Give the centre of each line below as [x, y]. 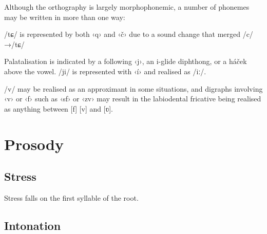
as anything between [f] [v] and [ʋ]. [59, 108]
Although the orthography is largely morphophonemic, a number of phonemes [127, 7]
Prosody [34, 144]
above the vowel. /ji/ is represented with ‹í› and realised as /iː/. [105, 71]
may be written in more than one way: [65, 17]
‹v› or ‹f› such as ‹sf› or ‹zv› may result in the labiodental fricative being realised [133, 99]
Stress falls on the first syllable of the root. [71, 197]
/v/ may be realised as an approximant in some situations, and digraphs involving [133, 88]
